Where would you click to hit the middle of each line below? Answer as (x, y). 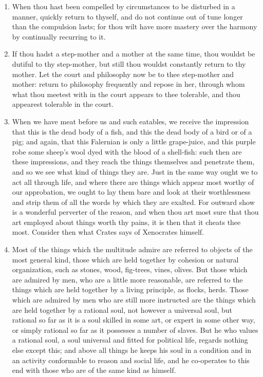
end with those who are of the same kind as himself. (94, 370)
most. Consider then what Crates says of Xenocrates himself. (108, 232)
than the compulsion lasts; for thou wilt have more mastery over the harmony (135, 26)
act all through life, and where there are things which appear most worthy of (133, 182)
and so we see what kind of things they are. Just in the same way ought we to (135, 171)
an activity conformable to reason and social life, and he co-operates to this (131, 360)
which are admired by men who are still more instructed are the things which (134, 300)
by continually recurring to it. (59, 36)
